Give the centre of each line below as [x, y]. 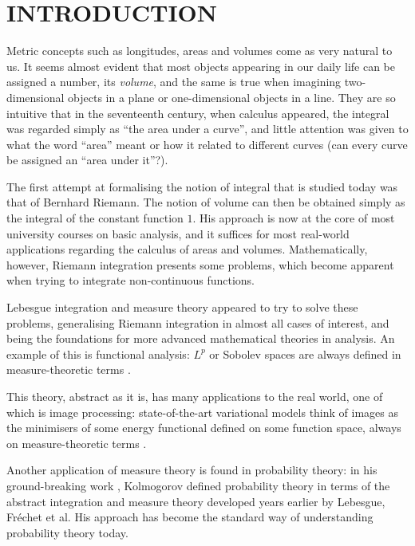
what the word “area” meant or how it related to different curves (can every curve [207, 144]
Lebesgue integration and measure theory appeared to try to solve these [182, 307]
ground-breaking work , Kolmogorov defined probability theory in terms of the [198, 485]
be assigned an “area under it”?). [87, 160]
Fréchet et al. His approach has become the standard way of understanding [190, 517]
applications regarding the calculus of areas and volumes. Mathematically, [187, 249]
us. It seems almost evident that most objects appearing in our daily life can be [201, 66]
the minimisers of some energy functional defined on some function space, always [204, 428]
